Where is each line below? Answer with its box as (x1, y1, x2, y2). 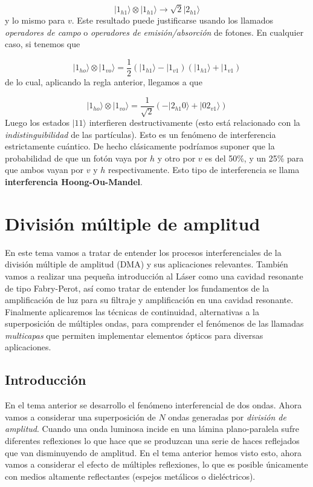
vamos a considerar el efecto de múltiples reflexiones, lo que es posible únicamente (5, 458, 308, 471)
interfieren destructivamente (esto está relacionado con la (89, 116, 300, 129)
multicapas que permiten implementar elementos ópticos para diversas (5, 328, 263, 341)
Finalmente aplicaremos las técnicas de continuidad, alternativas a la (5, 305, 259, 318)
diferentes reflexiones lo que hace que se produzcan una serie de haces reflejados (5, 434, 300, 447)
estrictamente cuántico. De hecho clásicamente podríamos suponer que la (5, 140, 275, 152)
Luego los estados (5, 116, 69, 129)
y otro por (157, 151, 196, 164)
